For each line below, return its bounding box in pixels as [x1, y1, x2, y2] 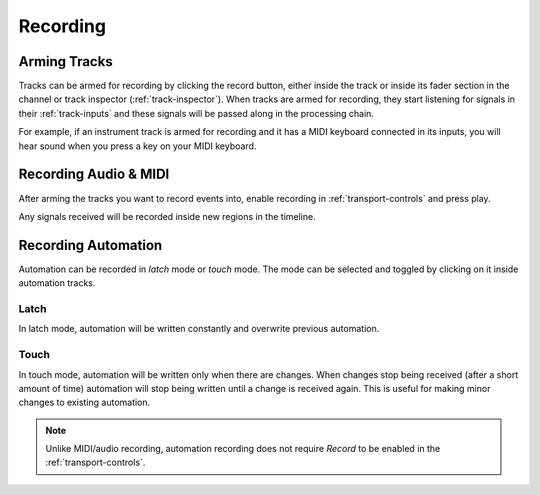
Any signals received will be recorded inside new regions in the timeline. [18, 210, 316, 222]
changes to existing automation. [18, 396, 151, 409]
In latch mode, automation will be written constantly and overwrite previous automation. [18, 323, 380, 335]
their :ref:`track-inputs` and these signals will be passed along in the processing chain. [18, 107, 375, 119]
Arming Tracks [18, 53, 114, 70]
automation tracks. [18, 277, 96, 289]
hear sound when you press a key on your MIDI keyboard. [18, 140, 257, 152]
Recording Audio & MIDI [18, 166, 170, 183]
